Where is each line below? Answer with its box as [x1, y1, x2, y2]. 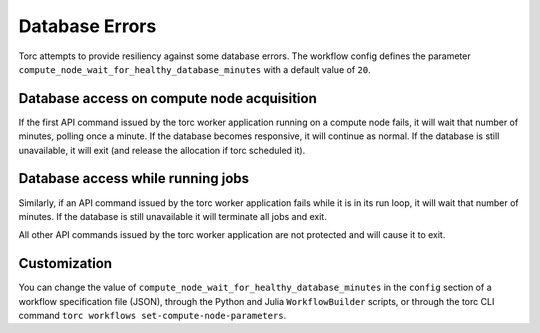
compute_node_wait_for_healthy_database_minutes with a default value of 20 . [18, 63, 371, 75]
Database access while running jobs [18, 170, 250, 187]
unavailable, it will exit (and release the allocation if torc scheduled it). [18, 144, 306, 156]
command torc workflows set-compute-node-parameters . [18, 310, 287, 321]
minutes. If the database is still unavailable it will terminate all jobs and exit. [18, 210, 327, 222]
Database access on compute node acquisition [18, 90, 317, 107]
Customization [18, 255, 113, 272]
